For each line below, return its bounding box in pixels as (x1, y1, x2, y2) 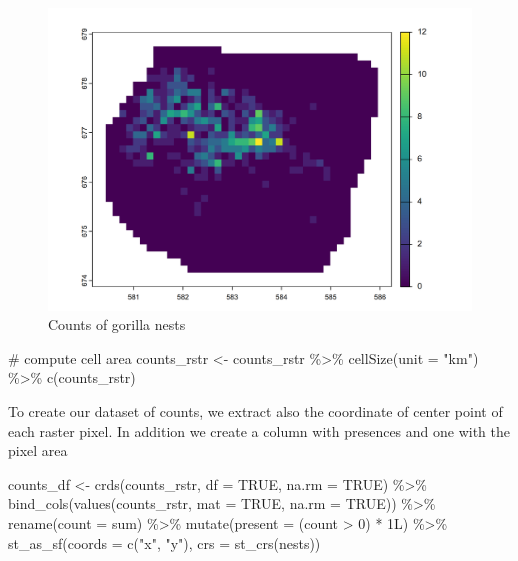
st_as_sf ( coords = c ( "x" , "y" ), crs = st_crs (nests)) (8, 532, 321, 553)
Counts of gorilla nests (48, 314, 186, 335)
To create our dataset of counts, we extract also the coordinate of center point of (8, 401, 503, 422)
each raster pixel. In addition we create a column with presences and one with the (8, 420, 511, 441)
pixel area (8, 440, 68, 461)
